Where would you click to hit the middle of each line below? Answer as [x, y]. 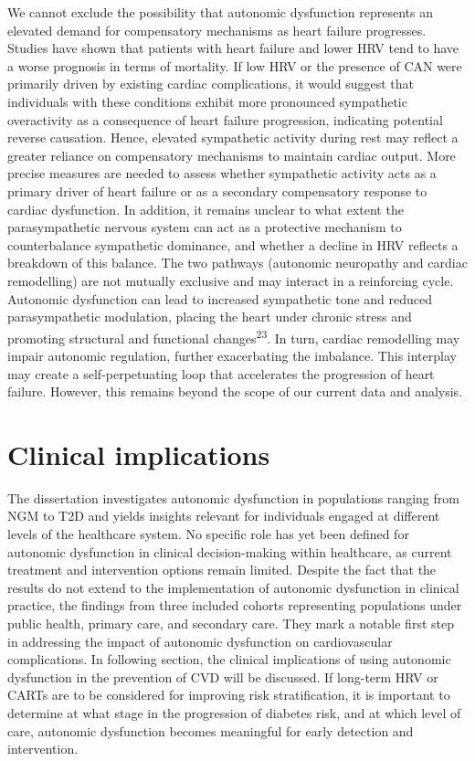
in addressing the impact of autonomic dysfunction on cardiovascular [200, 641]
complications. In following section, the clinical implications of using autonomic [229, 659]
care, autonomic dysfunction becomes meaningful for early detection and [211, 730]
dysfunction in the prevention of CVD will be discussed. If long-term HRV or [223, 676]
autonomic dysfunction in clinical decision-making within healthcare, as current [230, 551]
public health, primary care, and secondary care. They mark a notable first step [231, 623]
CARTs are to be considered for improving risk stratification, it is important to [229, 695]
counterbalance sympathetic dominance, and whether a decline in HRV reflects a [233, 244]
